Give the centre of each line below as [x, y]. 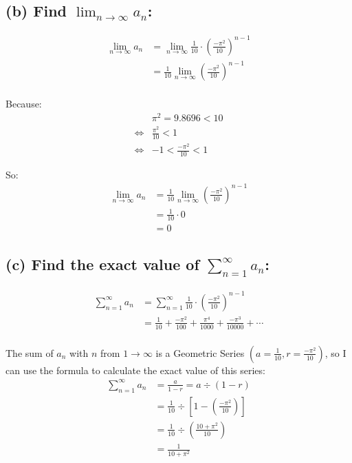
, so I [335, 352]
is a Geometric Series [200, 352]
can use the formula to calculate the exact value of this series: [135, 370]
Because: [24, 104]
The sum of [30, 352]
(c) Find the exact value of [102, 264]
